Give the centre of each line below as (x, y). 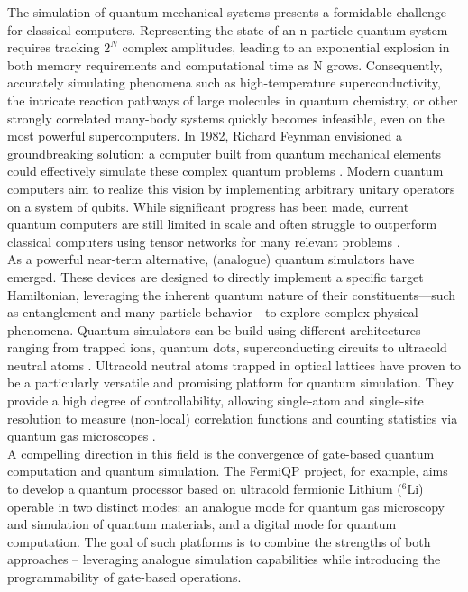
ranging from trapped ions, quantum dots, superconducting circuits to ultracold (227, 347)
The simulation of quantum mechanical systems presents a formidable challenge (227, 12)
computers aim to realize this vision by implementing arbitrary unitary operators (231, 188)
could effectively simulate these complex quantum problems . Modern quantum (225, 171)
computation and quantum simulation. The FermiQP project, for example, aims (228, 471)
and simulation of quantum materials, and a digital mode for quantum (202, 524)
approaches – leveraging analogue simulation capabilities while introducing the (224, 559)
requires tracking (54, 47)
